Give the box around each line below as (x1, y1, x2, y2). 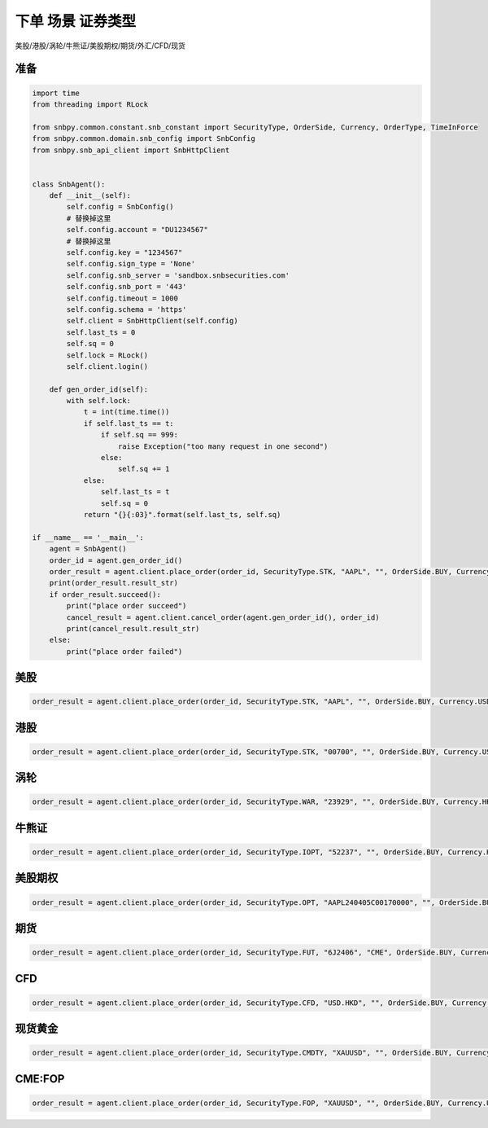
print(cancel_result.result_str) (66, 624, 200, 633)
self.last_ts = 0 (66, 327, 136, 337)
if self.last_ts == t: (83, 419, 174, 428)
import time (32, 88, 81, 98)
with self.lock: (66, 396, 132, 406)
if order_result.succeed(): (49, 590, 162, 599)
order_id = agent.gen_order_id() (49, 555, 183, 565)
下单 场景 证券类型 (15, 12, 137, 30)
